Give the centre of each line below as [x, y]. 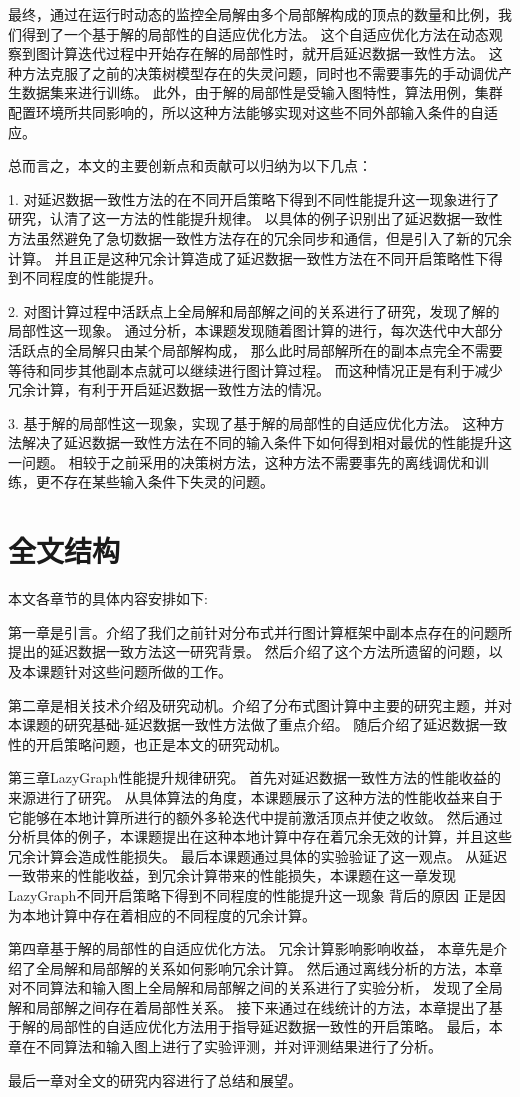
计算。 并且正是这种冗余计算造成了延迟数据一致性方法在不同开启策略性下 [248, 257]
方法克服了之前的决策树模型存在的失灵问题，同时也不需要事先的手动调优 [259, 72]
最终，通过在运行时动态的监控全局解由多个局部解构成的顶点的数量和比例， [253, 14]
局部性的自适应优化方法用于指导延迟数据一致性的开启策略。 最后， [269, 1026]
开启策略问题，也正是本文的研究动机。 [161, 743]
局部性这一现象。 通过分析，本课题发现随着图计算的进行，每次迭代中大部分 [255, 330]
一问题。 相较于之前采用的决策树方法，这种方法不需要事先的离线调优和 [241, 461]
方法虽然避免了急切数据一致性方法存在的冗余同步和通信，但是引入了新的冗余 [260, 237]
